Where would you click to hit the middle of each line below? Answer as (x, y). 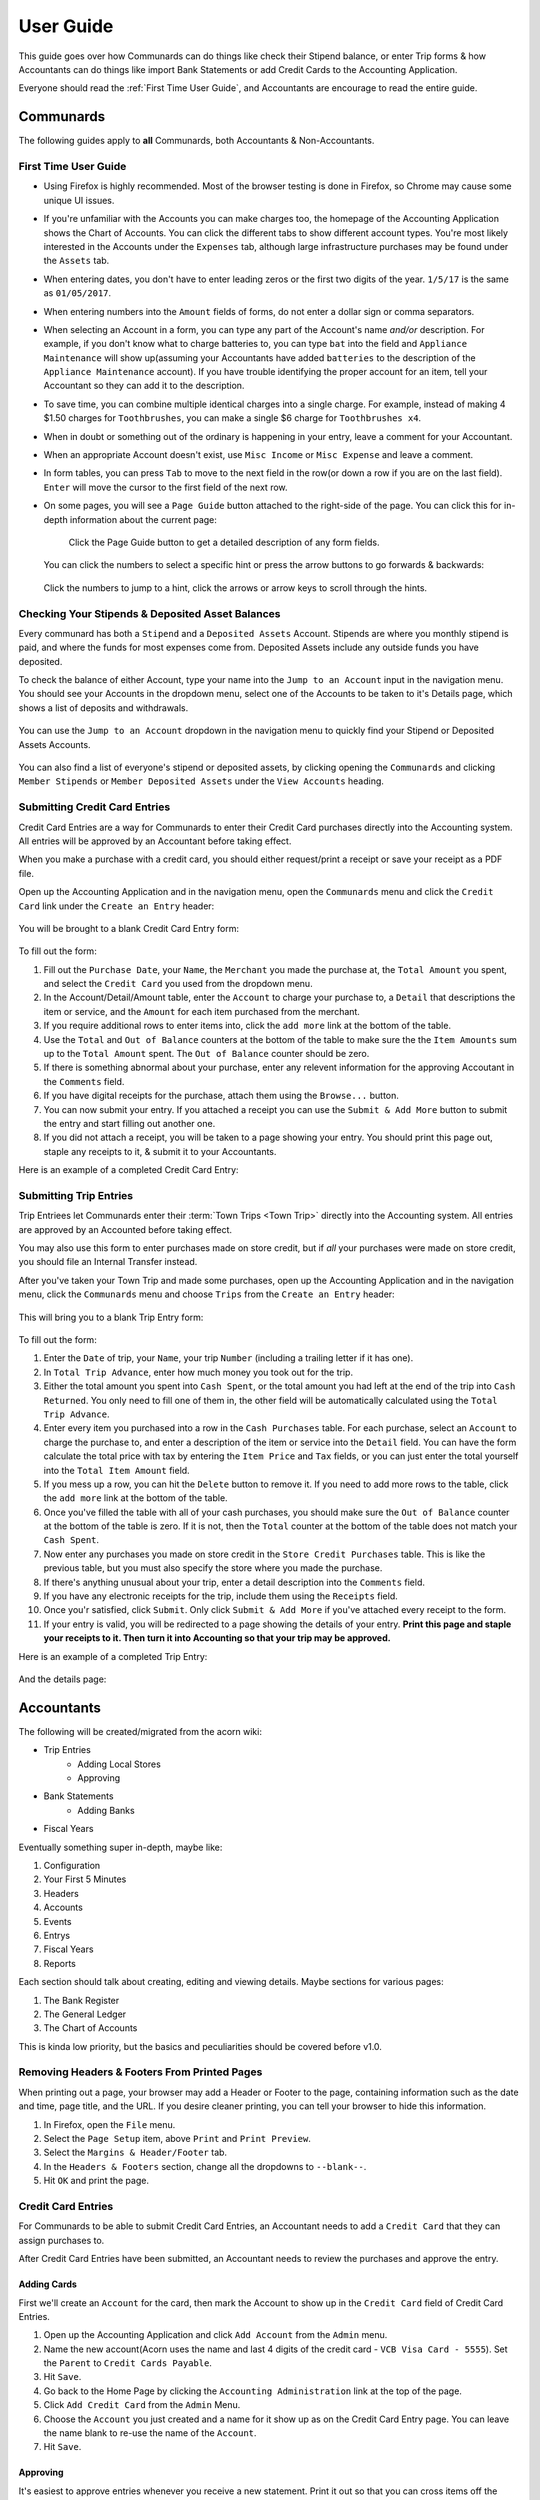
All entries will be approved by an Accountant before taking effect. (155, 841)
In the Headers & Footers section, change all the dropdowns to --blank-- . (205, 2166)
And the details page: (62, 1679)
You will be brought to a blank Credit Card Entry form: (129, 928)
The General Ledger (85, 2014)
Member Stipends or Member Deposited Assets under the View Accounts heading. (201, 781)
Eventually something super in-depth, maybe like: (120, 1847)
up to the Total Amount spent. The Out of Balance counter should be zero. (206, 1054)
